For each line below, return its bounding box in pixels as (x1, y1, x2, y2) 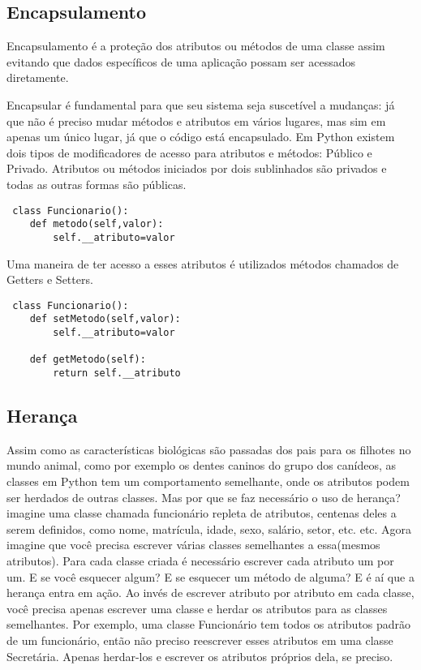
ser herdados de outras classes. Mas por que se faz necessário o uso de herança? (6, 488, 401, 505)
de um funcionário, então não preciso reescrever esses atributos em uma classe (6, 631, 393, 648)
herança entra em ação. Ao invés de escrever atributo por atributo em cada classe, (6, 584, 415, 601)
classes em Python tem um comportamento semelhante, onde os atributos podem (6, 473, 410, 490)
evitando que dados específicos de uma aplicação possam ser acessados (6, 53, 355, 70)
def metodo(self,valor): (29, 218, 164, 230)
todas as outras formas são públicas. (6, 175, 187, 192)
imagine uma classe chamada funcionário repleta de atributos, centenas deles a (6, 505, 397, 522)
